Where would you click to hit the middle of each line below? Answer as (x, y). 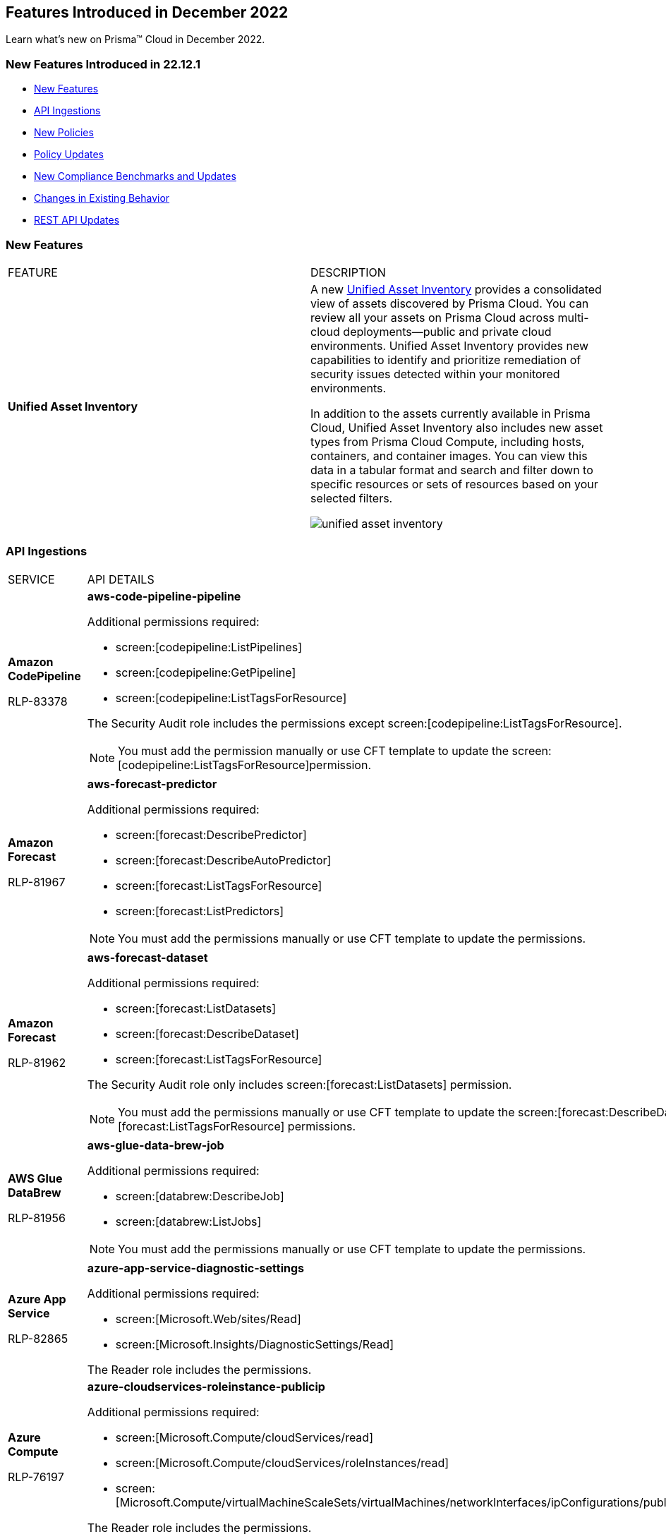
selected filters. (352, 498)
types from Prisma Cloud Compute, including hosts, (448, 441)
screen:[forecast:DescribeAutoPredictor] (223, 860)
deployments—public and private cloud (447, 331)
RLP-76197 (36, 1477)
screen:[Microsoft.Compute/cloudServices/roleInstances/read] (282, 1462)
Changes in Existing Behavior (102, 198)
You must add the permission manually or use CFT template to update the (313, 750)
